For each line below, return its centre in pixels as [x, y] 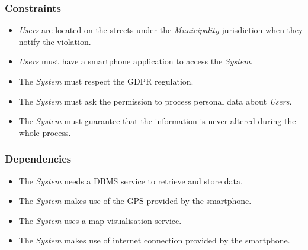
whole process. [45, 132]
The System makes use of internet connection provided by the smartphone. [154, 240]
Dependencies [38, 159]
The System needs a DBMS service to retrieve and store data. [131, 181]
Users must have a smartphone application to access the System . [136, 61]
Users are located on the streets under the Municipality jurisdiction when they [161, 30]
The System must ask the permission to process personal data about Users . [155, 101]
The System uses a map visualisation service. [100, 220]
